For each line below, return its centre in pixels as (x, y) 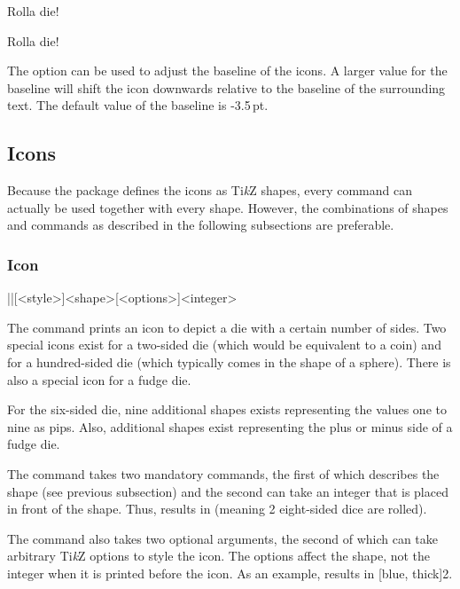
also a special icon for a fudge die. (99, 379)
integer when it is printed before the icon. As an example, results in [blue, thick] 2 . (230, 573)
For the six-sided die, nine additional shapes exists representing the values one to (227, 409)
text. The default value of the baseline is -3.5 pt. (138, 105)
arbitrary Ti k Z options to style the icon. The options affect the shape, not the (219, 556)
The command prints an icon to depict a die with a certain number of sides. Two (227, 327)
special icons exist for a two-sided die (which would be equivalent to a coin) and (224, 345)
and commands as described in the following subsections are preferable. (201, 225)
